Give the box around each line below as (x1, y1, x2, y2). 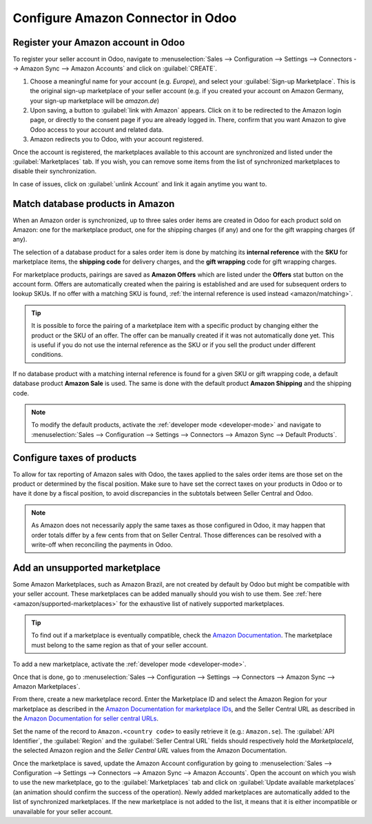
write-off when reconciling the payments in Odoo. (31, 540, 173, 549)
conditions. (31, 351, 63, 359)
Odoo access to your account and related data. (30, 125, 164, 134)
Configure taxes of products (12, 452, 137, 464)
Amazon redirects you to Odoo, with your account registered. (30, 135, 204, 144)
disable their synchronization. (12, 167, 97, 175)
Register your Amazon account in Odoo (12, 37, 185, 48)
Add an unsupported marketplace (12, 562, 161, 573)
